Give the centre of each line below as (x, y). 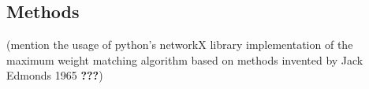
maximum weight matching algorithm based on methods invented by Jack (185, 59)
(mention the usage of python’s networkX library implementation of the (180, 44)
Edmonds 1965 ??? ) (55, 75)
